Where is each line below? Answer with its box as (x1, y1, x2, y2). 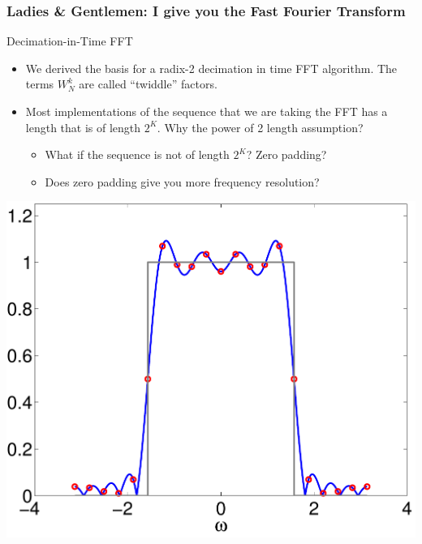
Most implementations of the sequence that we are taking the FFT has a (25, 103, 388, 119)
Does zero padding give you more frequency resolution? (45, 173, 320, 190)
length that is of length (25, 118, 141, 135)
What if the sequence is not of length (45, 146, 230, 163)
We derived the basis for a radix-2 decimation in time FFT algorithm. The (25, 59, 398, 76)
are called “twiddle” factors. (79, 75, 217, 92)
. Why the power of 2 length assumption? (157, 118, 364, 135)
